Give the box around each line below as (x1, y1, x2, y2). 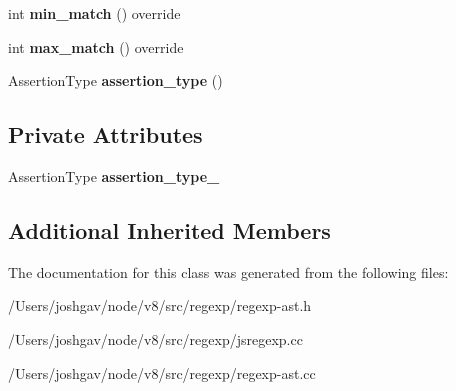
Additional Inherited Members (8, 214, 331, 245)
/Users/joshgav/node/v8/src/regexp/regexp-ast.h (8, 295, 312, 316)
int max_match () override (8, 36, 184, 57)
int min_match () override (8, 3, 181, 23)
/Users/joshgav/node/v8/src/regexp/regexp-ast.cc (8, 362, 316, 383)
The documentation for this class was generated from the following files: (8, 261, 449, 282)
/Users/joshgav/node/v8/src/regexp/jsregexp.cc (8, 328, 303, 349)
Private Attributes (8, 119, 203, 150)
